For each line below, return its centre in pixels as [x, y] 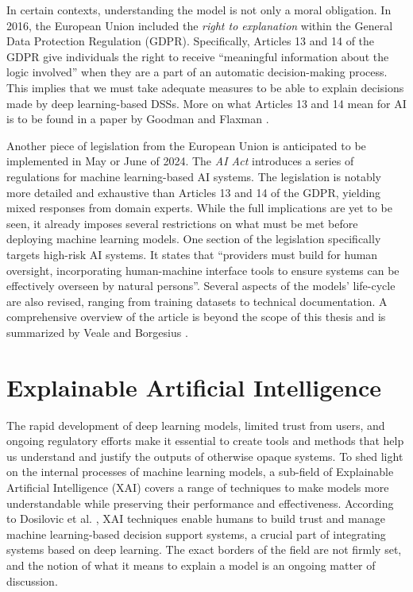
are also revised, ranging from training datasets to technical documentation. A [197, 301]
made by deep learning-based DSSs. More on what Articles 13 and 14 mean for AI [206, 103]
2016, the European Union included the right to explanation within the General [200, 25]
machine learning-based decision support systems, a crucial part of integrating [196, 534]
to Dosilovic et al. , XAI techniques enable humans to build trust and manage [196, 518]
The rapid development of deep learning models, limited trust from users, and [196, 425]
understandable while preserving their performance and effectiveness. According [200, 503]
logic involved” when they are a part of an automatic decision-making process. [197, 72]
